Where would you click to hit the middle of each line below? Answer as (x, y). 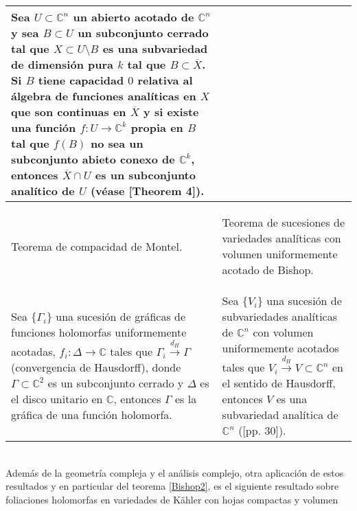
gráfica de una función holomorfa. (92, 414)
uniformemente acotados (280, 348)
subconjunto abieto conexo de (93, 159)
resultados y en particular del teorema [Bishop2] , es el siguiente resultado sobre (172, 486)
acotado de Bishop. (268, 270)
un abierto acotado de (134, 17)
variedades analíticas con (281, 238)
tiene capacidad (81, 80)
